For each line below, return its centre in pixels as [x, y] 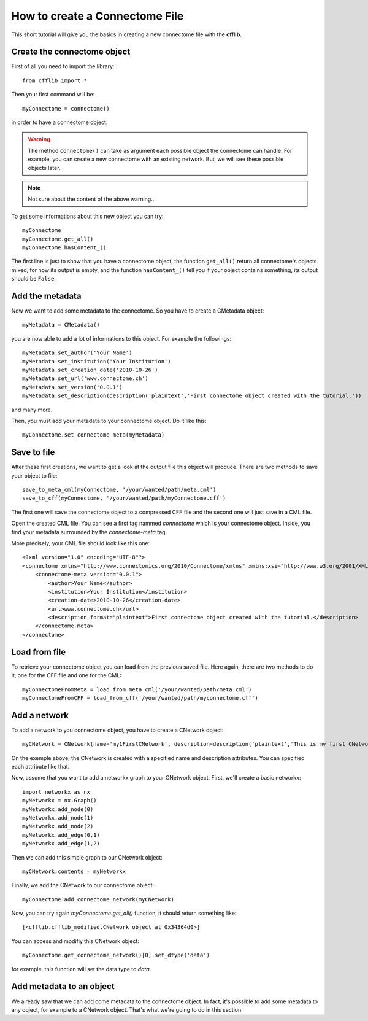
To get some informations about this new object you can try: [87, 216]
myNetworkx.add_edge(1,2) [61, 844]
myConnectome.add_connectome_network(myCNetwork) [98, 899]
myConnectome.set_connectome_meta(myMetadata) [94, 435]
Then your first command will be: [53, 95]
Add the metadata [47, 296]
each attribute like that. [40, 767]
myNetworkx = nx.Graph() [59, 801]
